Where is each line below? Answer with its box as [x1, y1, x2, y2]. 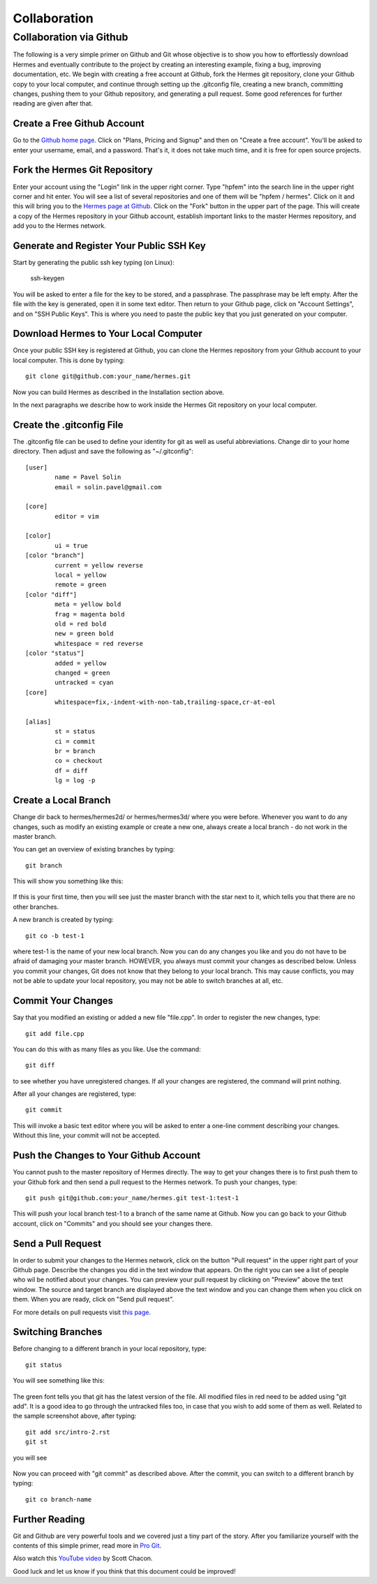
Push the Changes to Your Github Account [13, 1150, 201, 1162]
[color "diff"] [25, 591, 77, 598]
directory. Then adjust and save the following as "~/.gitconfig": [13, 447, 193, 456]
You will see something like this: [13, 1376, 105, 1385]
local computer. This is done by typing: [13, 356, 125, 364]
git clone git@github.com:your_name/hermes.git [25, 373, 191, 380]
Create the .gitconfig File [13, 419, 124, 431]
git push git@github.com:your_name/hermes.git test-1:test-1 [25, 1194, 239, 1202]
